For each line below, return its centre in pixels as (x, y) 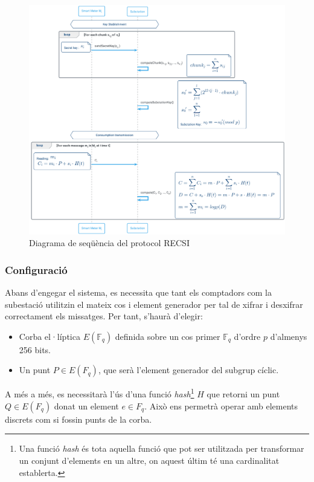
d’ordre (247, 336)
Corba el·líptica (50, 336)
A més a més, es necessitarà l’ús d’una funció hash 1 (100, 393)
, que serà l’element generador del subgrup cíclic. (188, 370)
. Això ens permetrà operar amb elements (221, 405)
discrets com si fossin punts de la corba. (78, 419)
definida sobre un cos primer (168, 336)
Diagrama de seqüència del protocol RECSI (109, 243)
